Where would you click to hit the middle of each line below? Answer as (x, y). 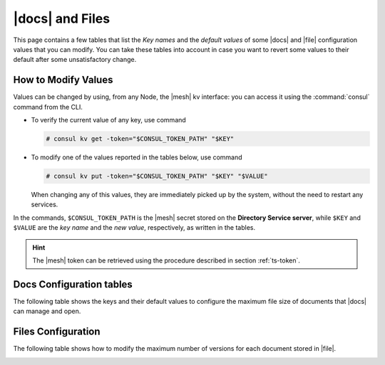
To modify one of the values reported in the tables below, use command (137, 157)
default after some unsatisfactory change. (75, 60)
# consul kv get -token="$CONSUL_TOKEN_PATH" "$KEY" (140, 139)
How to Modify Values (63, 80)
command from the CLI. (48, 107)
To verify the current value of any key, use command (109, 120)
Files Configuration (57, 332)
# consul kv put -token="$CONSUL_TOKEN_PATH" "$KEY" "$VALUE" (157, 176)
